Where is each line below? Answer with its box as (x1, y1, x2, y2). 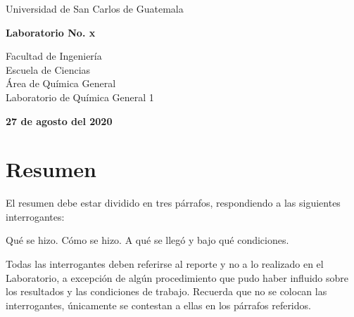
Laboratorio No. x (6, 25, 96, 39)
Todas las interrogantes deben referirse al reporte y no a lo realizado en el (6, 257, 324, 271)
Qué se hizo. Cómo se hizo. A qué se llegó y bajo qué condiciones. (6, 233, 289, 247)
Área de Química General (6, 76, 116, 91)
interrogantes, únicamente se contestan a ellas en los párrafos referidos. (6, 297, 311, 312)
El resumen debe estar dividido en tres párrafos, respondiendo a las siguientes (6, 195, 341, 210)
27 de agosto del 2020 (6, 113, 113, 128)
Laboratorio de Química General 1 (6, 89, 154, 104)
